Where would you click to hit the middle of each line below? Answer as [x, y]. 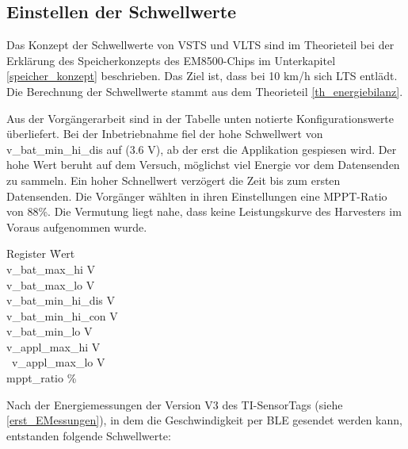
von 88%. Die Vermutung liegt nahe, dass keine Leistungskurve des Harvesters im [204, 211]
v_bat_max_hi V [51, 269]
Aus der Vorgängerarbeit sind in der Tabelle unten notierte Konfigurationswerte [200, 118]
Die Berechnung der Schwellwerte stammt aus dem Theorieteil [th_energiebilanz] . [205, 91]
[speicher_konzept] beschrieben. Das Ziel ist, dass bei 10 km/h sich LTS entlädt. [202, 76]
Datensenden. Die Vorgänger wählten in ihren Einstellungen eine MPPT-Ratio [197, 196]
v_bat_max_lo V [51, 284]
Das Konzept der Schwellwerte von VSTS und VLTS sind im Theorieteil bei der [200, 45]
